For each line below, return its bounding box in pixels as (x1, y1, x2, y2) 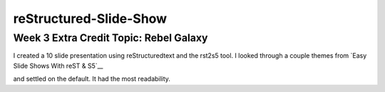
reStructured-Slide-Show (13, 11, 168, 26)
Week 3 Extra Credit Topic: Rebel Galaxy (13, 31, 208, 44)
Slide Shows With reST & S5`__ (13, 61, 103, 70)
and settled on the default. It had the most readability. (13, 75, 171, 83)
